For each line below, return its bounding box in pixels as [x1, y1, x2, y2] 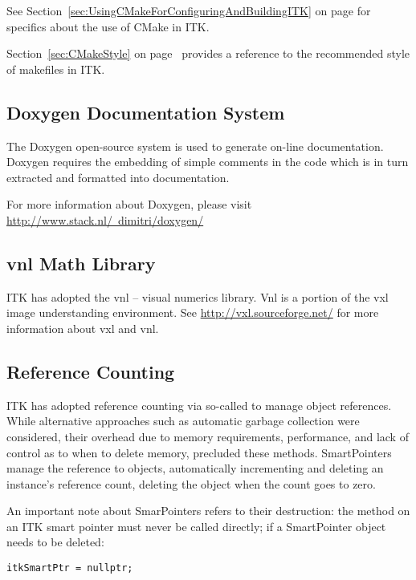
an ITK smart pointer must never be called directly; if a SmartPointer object [6, 517, 386, 534]
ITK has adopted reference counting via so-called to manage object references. [6, 396, 392, 413]
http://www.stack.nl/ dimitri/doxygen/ [6, 211, 204, 228]
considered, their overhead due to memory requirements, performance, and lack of [6, 428, 409, 444]
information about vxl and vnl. [6, 319, 159, 336]
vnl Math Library [6, 250, 156, 275]
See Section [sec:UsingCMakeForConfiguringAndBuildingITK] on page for [6, 2, 371, 18]
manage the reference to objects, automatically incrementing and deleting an [6, 460, 384, 477]
